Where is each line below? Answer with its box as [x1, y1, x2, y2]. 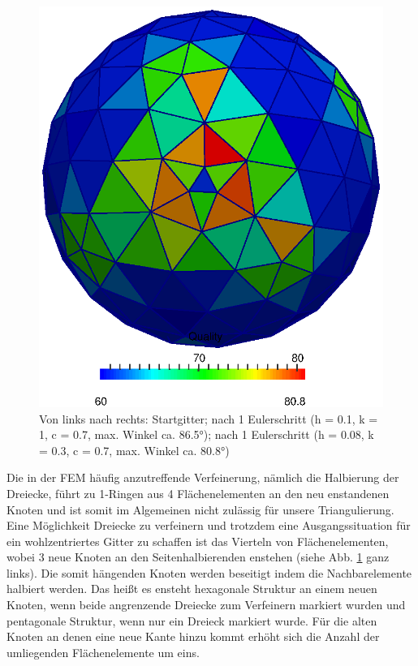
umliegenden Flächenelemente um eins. [6, 643, 200, 660]
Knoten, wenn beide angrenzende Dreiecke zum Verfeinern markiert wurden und [6, 596, 406, 613]
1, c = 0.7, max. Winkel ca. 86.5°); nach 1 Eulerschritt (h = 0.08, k [39, 426, 374, 443]
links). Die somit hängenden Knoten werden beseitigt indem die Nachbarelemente [6, 564, 412, 581]
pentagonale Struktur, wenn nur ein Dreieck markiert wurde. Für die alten [6, 612, 377, 629]
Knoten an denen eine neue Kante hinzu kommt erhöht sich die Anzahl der [6, 628, 380, 645]
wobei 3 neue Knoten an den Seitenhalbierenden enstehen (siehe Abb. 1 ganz [6, 548, 390, 565]
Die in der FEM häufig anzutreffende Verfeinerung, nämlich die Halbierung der [6, 469, 399, 486]
